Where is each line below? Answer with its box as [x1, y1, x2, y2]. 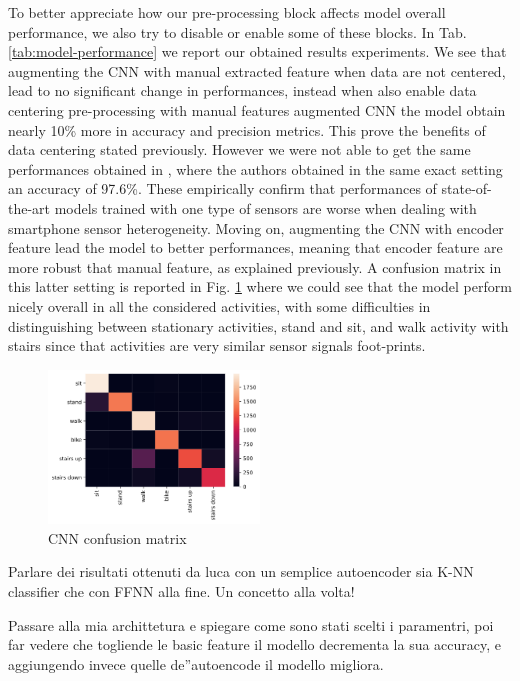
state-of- [441, 178, 492, 199]
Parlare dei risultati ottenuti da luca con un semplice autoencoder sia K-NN [8, 561, 474, 582]
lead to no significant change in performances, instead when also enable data [8, 80, 477, 101]
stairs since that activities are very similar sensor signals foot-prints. [8, 335, 426, 356]
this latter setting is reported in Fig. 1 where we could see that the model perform [8, 276, 512, 297]
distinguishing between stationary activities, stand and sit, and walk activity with [8, 315, 509, 336]
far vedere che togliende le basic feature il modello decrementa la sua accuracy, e [8, 634, 502, 655]
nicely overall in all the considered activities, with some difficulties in [8, 295, 431, 316]
